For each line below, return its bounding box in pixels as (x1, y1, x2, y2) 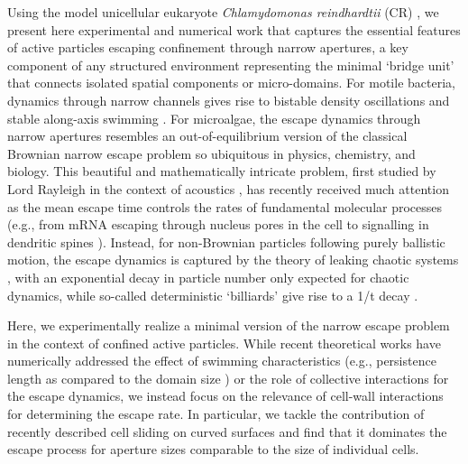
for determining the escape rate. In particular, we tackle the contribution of (7, 404, 425, 423)
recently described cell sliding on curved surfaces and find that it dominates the (7, 422, 447, 441)
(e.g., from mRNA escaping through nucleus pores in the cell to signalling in (7, 215, 429, 234)
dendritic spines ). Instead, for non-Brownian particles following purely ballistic (7, 232, 445, 251)
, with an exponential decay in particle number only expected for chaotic (7, 267, 409, 286)
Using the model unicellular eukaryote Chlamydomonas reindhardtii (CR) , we (7, 3, 439, 21)
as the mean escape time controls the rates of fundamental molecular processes (7, 197, 443, 216)
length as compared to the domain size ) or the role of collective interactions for (7, 368, 449, 387)
